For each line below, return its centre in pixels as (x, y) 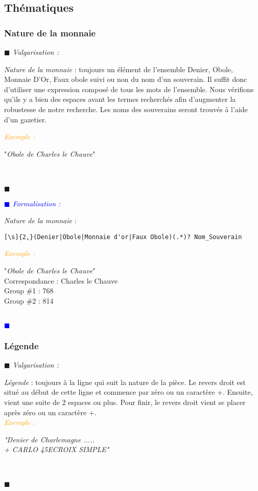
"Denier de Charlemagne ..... (49, 439)
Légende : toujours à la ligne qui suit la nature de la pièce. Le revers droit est (125, 382)
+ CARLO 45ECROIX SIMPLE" (57, 449)
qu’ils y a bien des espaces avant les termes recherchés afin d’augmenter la (120, 99)
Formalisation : (37, 203)
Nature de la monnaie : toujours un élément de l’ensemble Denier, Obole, (119, 69)
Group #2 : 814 (29, 300)
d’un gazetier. (26, 119)
